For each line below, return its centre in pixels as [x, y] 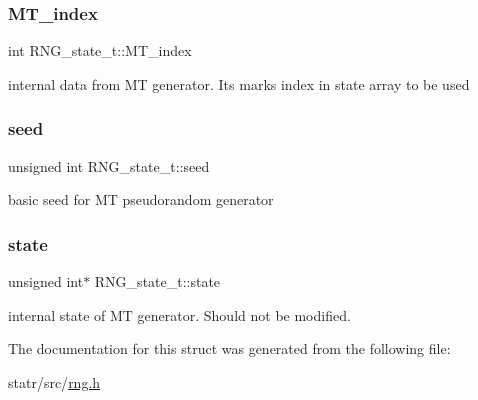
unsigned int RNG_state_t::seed [109, 165]
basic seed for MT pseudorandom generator [141, 199]
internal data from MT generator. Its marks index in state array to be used [239, 83]
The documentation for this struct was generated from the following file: [229, 348]
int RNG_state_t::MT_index [100, 50]
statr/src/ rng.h [54, 381]
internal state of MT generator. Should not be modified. [179, 314]
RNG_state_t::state [157, 281]
